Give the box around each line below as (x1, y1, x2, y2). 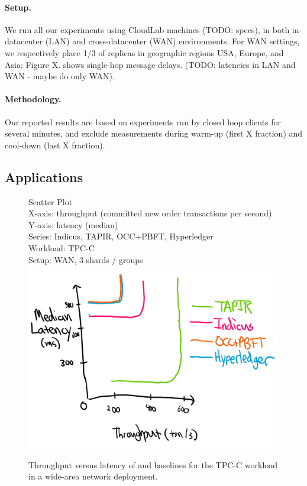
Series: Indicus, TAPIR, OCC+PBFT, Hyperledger (28, 230, 214, 242)
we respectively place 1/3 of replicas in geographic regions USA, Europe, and (5, 46, 284, 59)
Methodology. (5, 93, 62, 105)
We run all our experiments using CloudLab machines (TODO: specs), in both (5, 23, 290, 35)
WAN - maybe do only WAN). (5, 70, 115, 82)
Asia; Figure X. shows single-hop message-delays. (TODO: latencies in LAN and (5, 58, 296, 70)
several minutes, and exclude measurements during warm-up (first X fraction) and (5, 127, 303, 140)
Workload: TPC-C (28, 241, 95, 254)
